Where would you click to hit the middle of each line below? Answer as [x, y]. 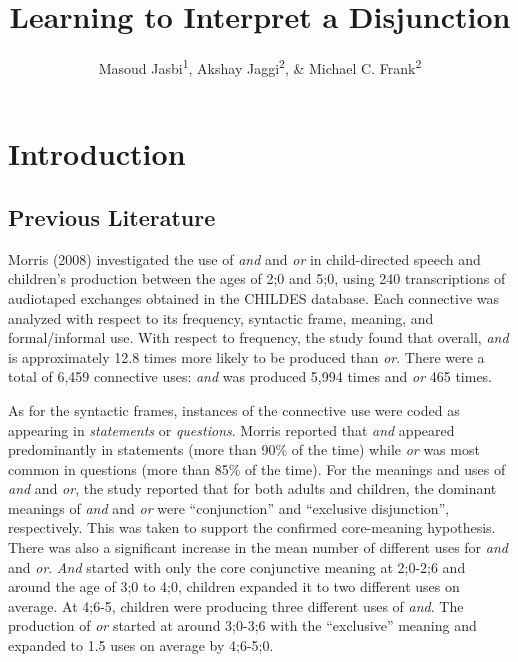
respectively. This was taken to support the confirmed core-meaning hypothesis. [252, 527]
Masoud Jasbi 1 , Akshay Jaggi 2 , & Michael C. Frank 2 [260, 66]
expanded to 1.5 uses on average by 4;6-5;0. [141, 645]
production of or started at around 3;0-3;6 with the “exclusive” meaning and [242, 625]
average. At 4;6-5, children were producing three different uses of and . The [236, 605]
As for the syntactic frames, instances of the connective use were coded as [234, 409]
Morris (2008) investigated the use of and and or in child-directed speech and [244, 258]
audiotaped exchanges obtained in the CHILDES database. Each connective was [254, 297]
